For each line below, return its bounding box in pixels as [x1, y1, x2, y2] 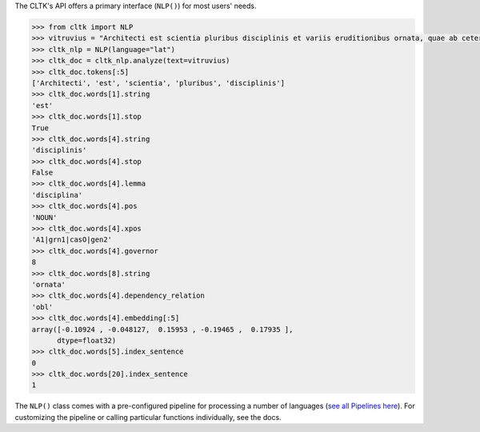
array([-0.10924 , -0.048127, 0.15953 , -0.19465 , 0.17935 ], [31, 325, 294, 334]
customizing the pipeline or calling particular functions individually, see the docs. [14, 412, 282, 422]
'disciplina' [31, 190, 83, 199]
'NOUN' [31, 213, 58, 222]
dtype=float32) [57, 336, 117, 345]
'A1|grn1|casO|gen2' [31, 235, 112, 244]
